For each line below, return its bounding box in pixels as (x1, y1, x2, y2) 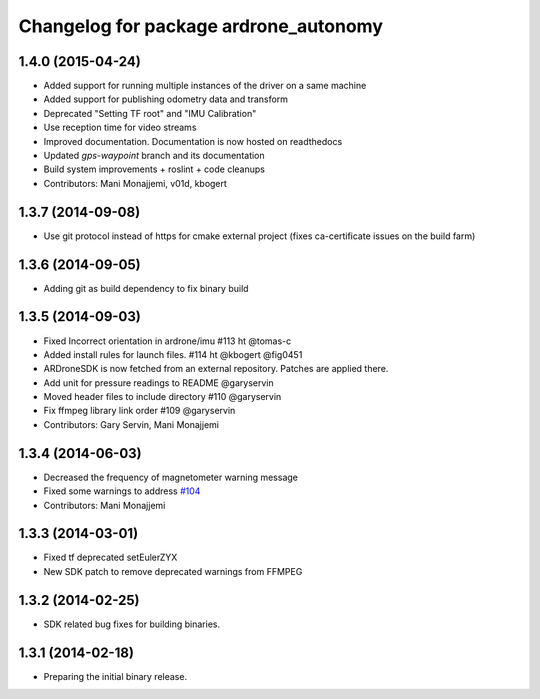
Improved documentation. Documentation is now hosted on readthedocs (43, 135, 343, 147)
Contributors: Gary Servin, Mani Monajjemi (43, 418, 220, 430)
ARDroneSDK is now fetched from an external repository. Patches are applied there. (43, 363, 389, 375)
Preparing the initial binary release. (43, 670, 188, 682)
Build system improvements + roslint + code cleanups (43, 163, 265, 175)
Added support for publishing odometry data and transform (43, 93, 289, 105)
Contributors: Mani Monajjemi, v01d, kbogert (43, 177, 227, 189)
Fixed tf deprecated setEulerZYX (43, 551, 178, 564)
